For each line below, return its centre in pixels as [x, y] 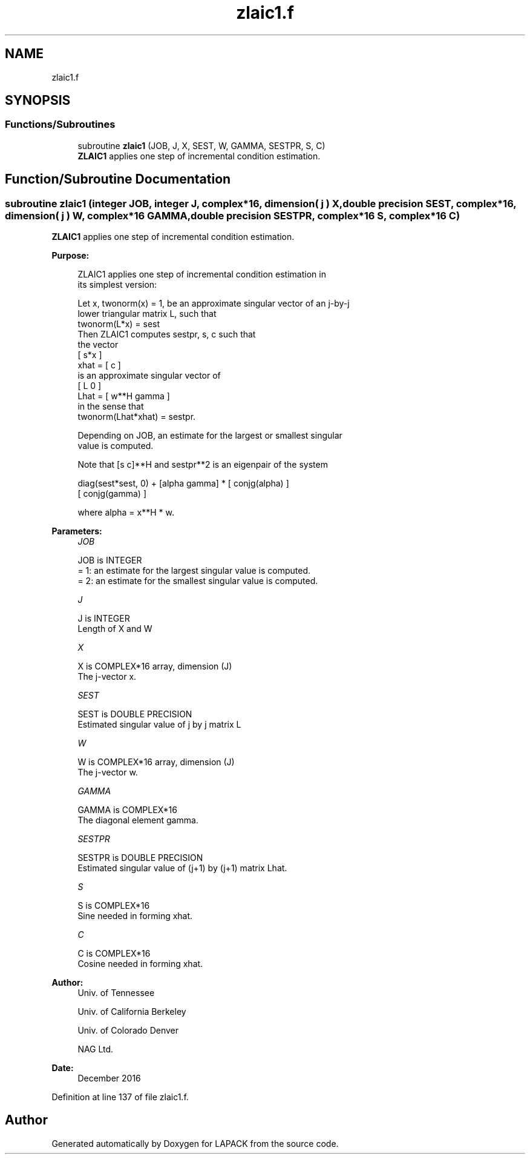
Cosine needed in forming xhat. [140, 964]
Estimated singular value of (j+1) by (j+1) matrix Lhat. [182, 868]
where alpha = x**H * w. [126, 513]
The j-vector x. [107, 677]
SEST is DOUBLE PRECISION [135, 714]
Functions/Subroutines [60, 125]
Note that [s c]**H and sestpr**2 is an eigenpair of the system [203, 465]
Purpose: [70, 256]
